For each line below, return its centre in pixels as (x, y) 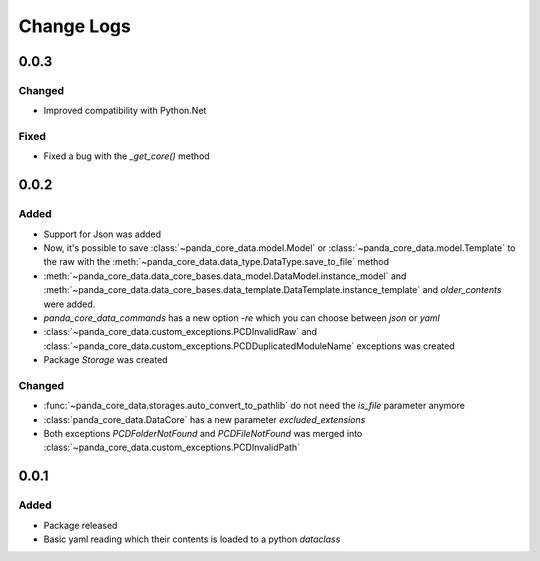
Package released (80, 525)
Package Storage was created (106, 360)
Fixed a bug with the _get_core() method (126, 156)
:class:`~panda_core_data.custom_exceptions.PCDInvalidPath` (171, 447)
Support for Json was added (102, 234)
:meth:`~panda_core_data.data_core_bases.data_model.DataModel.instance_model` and (225, 276)
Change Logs (75, 26)
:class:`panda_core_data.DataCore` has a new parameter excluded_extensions (204, 419)
